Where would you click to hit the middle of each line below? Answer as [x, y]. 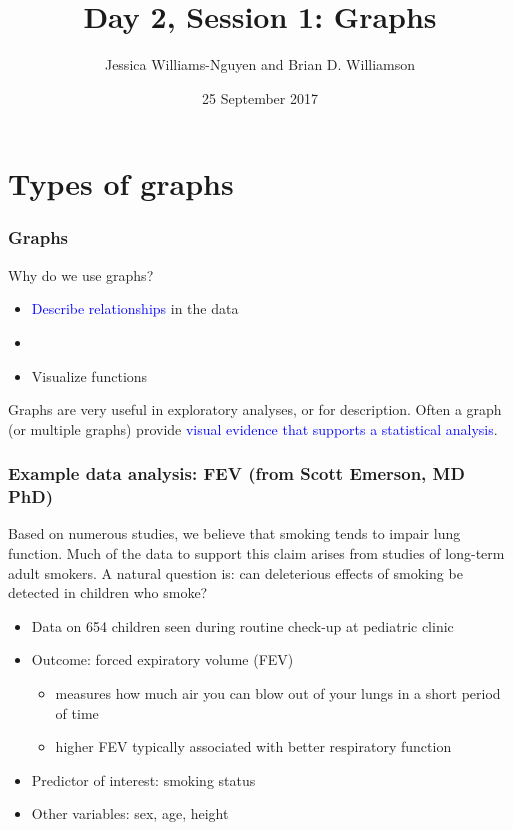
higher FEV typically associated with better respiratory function [253, 746]
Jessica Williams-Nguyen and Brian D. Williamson [260, 64]
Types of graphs [121, 183]
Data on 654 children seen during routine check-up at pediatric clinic [242, 625]
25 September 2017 [260, 97]
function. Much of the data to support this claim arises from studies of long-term [256, 553]
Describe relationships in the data [135, 308]
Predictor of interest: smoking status [143, 779]
